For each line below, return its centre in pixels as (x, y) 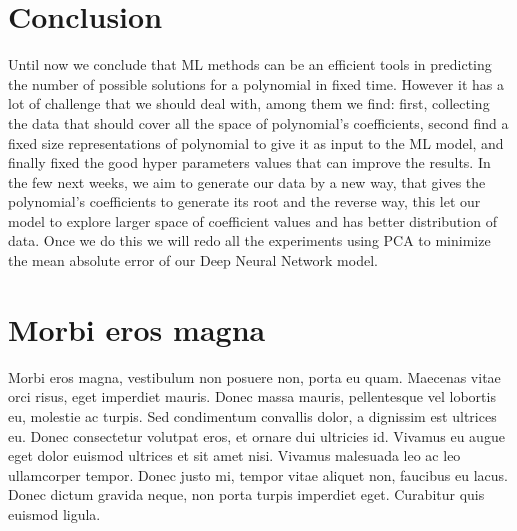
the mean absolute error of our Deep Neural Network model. (193, 260)
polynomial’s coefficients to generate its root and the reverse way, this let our (244, 201)
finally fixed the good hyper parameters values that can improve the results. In (249, 162)
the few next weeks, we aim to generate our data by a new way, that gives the (247, 181)
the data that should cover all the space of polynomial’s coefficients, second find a (258, 122)
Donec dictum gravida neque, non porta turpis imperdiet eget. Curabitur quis (246, 494)
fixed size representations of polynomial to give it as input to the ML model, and (256, 142)
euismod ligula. (54, 513)
